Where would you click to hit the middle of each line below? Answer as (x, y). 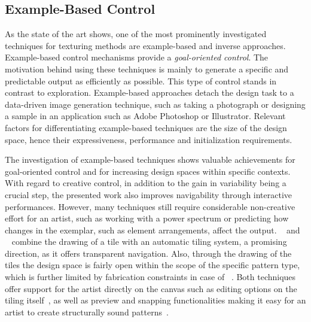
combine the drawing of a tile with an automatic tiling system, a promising (149, 242)
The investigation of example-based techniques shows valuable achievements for (150, 160)
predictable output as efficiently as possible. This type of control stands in (141, 80)
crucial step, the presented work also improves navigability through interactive (149, 194)
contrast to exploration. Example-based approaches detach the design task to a (150, 92)
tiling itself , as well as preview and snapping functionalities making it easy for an (155, 300)
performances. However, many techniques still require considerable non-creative (150, 206)
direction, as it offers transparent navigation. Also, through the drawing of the (148, 253)
